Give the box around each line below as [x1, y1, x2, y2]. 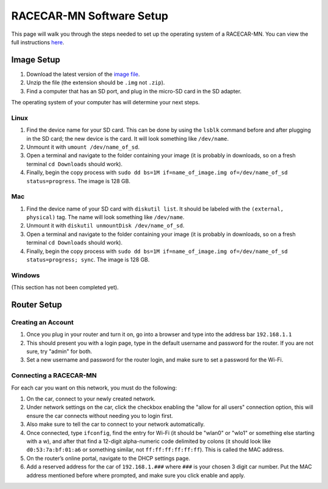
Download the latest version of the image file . [26, 70, 140, 78]
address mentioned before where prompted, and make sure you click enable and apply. [26, 471, 245, 479]
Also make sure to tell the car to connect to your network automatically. [26, 420, 205, 428]
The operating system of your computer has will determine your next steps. [11, 99, 200, 106]
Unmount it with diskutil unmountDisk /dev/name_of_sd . [26, 222, 185, 229]
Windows [11, 271, 40, 279]
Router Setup [11, 299, 63, 309]
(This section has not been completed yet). [11, 284, 119, 291]
